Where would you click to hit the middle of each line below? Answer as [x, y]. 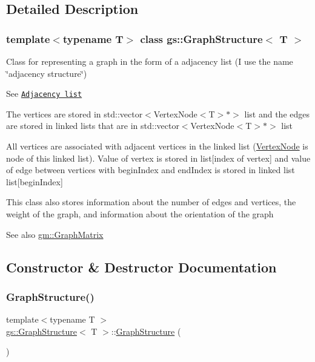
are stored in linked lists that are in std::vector [93, 126]
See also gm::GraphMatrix [55, 234]
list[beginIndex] [35, 181]
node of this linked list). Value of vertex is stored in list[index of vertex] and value [158, 158]
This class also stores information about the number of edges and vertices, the [151, 202]
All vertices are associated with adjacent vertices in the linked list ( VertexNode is [157, 146]
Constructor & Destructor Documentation [141, 267]
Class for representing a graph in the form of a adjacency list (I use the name [150, 61]
